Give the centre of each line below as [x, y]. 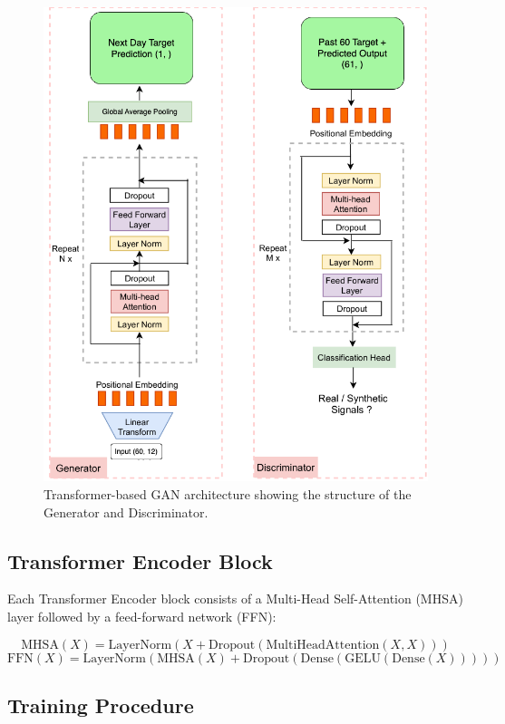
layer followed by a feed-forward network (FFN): [142, 616]
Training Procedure [101, 705]
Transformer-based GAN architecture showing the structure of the [228, 493]
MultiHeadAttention [323, 645]
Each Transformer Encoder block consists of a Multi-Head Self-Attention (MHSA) [235, 599]
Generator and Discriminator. [126, 512]
